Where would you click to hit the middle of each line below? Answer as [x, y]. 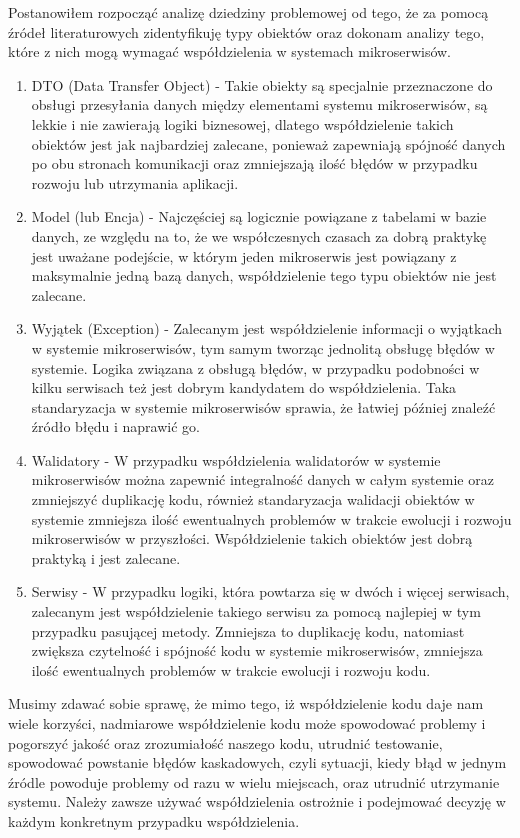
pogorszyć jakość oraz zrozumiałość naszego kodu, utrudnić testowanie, [225, 742]
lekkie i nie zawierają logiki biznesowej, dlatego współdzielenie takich [242, 123]
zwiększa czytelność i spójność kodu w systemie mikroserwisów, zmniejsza [257, 650]
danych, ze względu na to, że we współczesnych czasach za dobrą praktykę [259, 235]
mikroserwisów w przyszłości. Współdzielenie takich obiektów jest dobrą [252, 538]
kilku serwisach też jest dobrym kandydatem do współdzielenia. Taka [244, 387]
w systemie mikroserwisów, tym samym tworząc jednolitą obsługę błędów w [263, 347]
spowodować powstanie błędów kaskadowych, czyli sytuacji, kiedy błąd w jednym [257, 762]
